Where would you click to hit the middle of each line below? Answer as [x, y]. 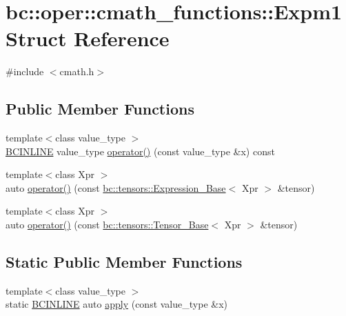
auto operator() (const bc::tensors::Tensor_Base [107, 225]
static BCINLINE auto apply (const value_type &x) [116, 304]
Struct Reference [88, 38]
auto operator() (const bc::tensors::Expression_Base [116, 187]
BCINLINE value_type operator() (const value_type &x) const [140, 151]
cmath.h [77, 71]
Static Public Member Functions [124, 262]
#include [25, 71]
